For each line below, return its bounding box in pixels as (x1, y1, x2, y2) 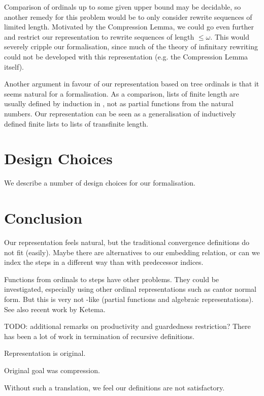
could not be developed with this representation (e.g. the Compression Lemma (4, 51, 248, 62)
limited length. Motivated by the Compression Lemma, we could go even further (4, 21, 254, 32)
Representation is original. (4, 348, 86, 358)
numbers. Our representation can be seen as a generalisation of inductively (4, 108, 236, 118)
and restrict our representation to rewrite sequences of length (4, 31, 194, 42)
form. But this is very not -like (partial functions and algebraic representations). (4, 293, 254, 304)
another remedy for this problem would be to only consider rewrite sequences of (4, 11, 252, 22)
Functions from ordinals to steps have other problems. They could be (4, 273, 219, 284)
